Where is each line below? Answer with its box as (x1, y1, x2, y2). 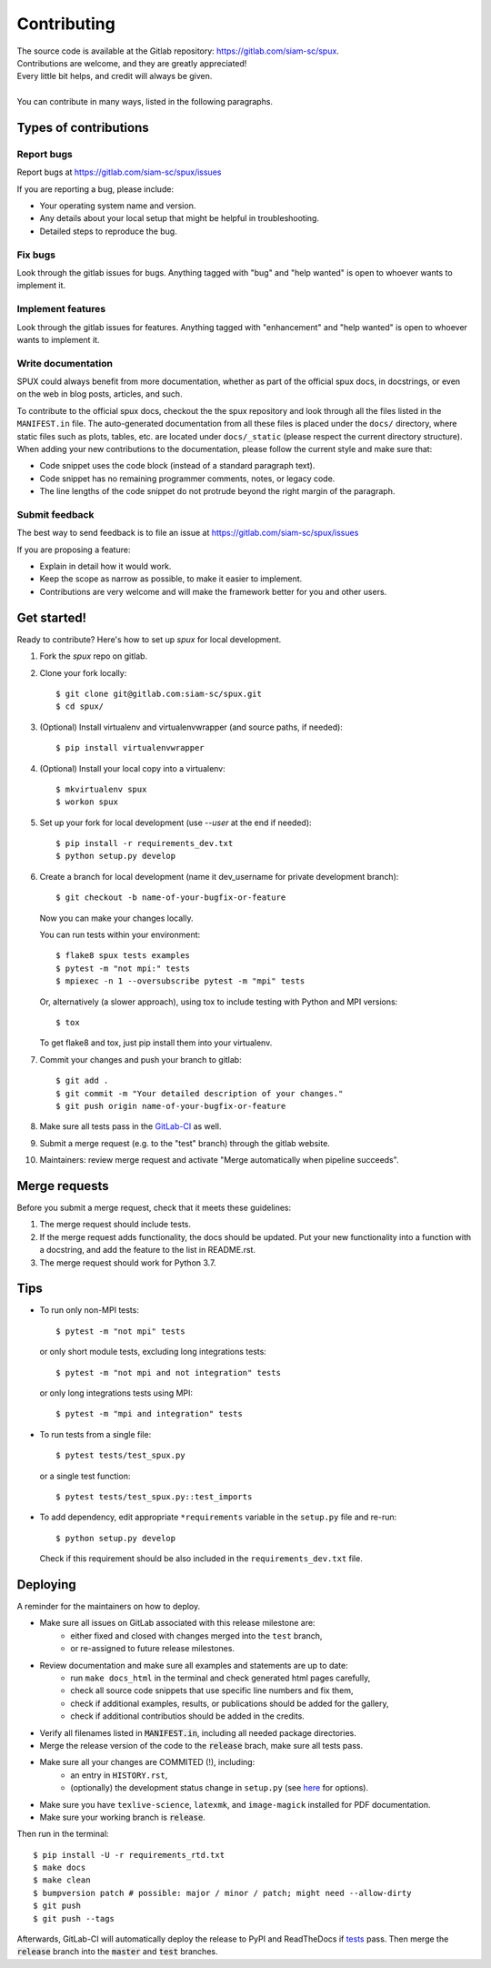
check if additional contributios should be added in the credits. (70, 1711, 305, 1721)
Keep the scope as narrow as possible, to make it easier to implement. (39, 573, 303, 584)
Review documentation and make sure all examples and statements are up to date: (39, 1660, 349, 1670)
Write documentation (16, 357, 114, 369)
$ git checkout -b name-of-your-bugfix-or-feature (55, 893, 286, 903)
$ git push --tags (33, 1913, 115, 1923)
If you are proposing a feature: (16, 544, 131, 555)
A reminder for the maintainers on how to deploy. (16, 1601, 201, 1612)
